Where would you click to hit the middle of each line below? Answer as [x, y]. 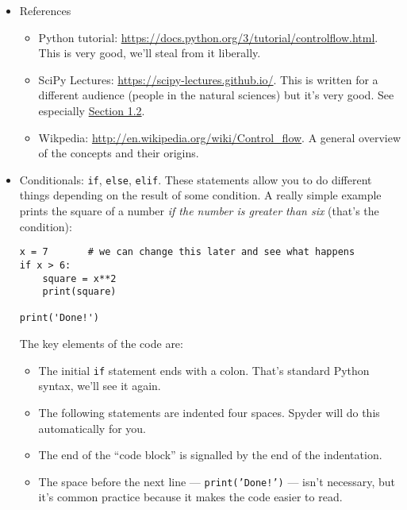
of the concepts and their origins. [119, 153]
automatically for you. [92, 428]
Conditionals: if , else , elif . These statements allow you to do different [196, 179]
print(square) [79, 292]
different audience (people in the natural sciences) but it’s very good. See [216, 95]
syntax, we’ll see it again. [100, 386]
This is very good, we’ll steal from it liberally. [150, 53]
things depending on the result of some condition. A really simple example [200, 195]
